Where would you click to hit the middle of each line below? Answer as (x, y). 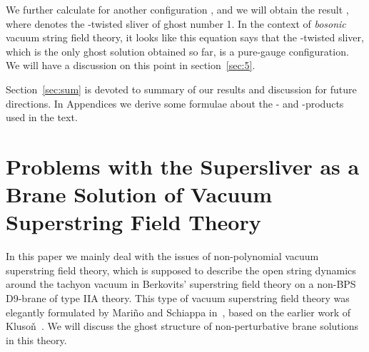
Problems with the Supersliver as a (183, 166)
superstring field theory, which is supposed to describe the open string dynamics (181, 270)
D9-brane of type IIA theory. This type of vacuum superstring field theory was (178, 298)
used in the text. (42, 117)
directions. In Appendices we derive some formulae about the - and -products (175, 103)
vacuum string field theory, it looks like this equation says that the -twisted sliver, (185, 37)
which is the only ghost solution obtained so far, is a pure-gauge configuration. (177, 51)
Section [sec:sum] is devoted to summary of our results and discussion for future (181, 89)
